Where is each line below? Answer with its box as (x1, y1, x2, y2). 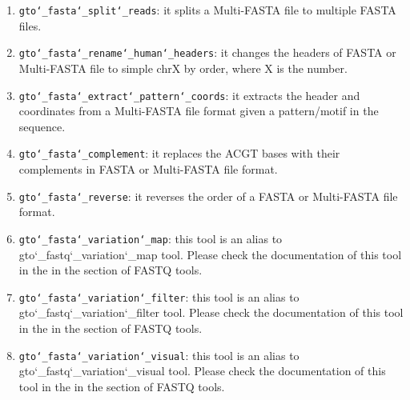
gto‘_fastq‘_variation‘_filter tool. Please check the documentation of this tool (18, 304, 404, 321)
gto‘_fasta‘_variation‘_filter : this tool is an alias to (18, 288, 299, 305)
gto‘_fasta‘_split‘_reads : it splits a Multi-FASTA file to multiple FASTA (18, 2, 396, 18)
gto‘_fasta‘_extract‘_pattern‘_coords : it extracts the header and (18, 86, 360, 103)
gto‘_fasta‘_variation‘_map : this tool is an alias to (18, 230, 283, 246)
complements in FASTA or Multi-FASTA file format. (18, 161, 278, 177)
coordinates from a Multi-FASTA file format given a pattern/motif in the (18, 102, 379, 119)
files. (18, 17, 42, 34)
